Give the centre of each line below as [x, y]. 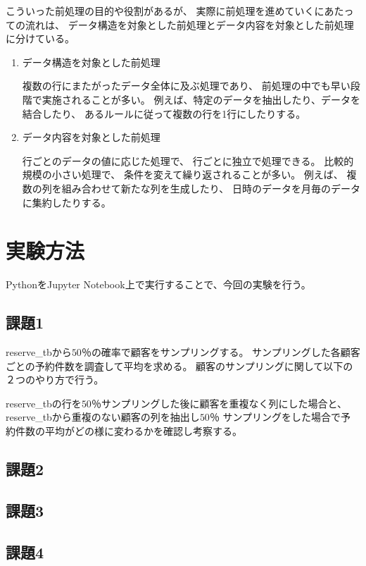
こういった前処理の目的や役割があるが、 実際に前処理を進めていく [160, 11]
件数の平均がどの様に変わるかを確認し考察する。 [128, 431]
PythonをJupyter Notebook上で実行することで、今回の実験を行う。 [158, 284]
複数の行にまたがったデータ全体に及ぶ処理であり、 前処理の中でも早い [186, 86]
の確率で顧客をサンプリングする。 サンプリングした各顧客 [226, 352]
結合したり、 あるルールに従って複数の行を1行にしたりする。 [164, 113]
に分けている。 [40, 38]
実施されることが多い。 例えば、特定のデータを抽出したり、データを [201, 99]
